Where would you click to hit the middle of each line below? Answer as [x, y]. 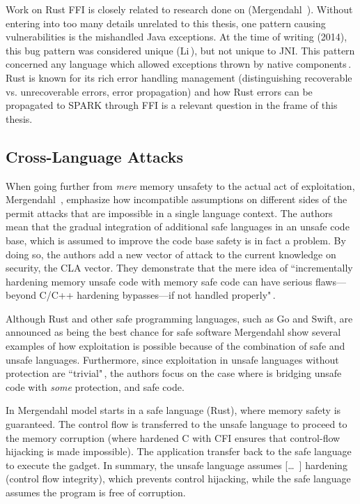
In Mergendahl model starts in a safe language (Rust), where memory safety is [173, 410]
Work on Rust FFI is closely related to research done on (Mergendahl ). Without [179, 9]
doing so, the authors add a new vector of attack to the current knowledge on [171, 254]
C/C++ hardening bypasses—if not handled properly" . [157, 295]
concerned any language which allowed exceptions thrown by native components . [179, 64]
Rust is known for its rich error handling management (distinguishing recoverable [179, 77]
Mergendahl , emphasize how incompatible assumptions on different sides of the [177, 199]
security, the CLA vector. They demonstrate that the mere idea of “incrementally [179, 268]
